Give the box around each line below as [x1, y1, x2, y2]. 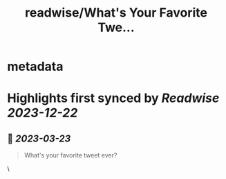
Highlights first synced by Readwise [7, 90, 220, 106]
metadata [7, 59, 64, 74]
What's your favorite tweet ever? [23, 151, 117, 160]
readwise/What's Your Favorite [24, 5, 207, 21]
